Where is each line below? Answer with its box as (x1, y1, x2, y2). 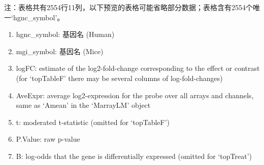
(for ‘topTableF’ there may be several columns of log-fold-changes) (16, 72, 223, 83)
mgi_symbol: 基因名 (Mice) (16, 46, 104, 56)
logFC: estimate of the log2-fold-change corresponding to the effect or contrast (16, 63, 260, 73)
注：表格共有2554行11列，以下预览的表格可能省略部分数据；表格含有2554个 (4, 2, 253, 12)
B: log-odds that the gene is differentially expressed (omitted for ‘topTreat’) (16, 150, 252, 161)
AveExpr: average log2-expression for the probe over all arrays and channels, (16, 90, 254, 100)
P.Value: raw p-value (16, 134, 80, 144)
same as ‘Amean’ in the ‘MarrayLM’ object (16, 100, 151, 110)
